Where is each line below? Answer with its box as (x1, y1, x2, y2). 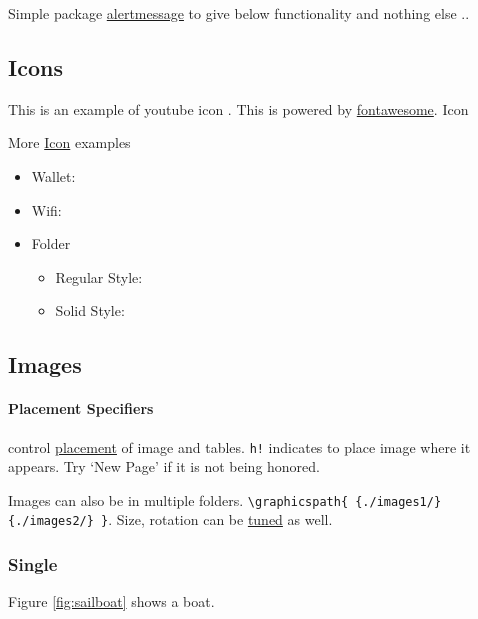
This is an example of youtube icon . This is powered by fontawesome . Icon (8, 98, 469, 119)
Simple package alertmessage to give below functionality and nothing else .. (8, 3, 470, 23)
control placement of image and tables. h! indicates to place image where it (8, 436, 471, 457)
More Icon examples (8, 132, 131, 153)
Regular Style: (55, 266, 143, 287)
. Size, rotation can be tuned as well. (108, 509, 333, 530)
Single (8, 552, 58, 577)
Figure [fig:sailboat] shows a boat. (8, 591, 215, 612)
